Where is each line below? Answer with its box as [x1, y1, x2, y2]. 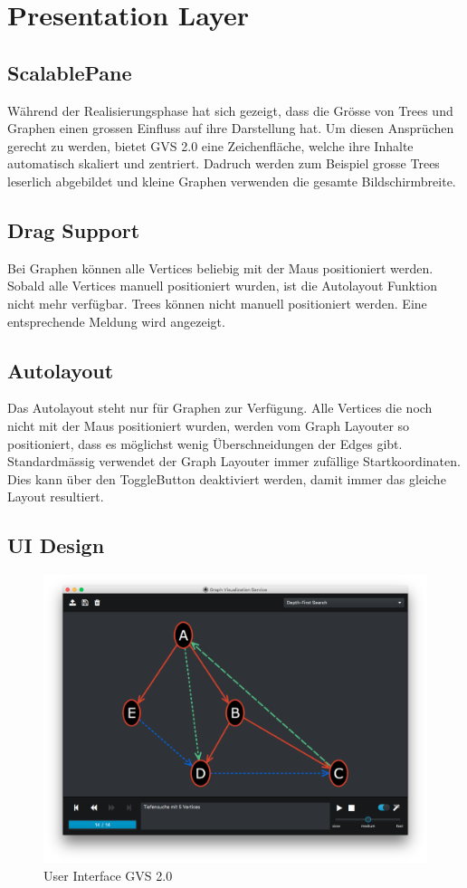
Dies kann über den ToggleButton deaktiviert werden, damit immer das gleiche [7, 469, 446, 488]
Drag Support [7, 215, 140, 243]
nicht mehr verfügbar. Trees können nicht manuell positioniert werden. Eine [7, 293, 427, 312]
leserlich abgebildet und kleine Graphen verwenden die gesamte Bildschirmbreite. [7, 171, 456, 190]
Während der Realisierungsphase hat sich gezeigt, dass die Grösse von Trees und [7, 100, 453, 119]
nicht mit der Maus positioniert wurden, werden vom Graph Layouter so [7, 415, 410, 434]
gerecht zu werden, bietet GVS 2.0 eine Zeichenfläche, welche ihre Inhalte [7, 136, 414, 155]
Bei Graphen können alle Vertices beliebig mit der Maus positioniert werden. [7, 258, 434, 277]
